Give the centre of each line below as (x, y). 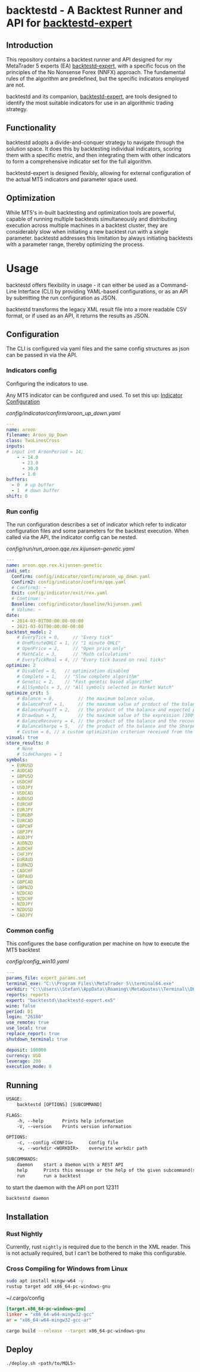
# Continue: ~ (29, 599)
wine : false (21, 1006)
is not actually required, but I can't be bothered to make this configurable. (96, 1253)
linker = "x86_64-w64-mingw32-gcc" (50, 1315)
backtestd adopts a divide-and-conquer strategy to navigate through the (95, 142)
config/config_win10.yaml (37, 961)
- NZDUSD (22, 910)
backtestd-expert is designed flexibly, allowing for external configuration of (99, 173)
